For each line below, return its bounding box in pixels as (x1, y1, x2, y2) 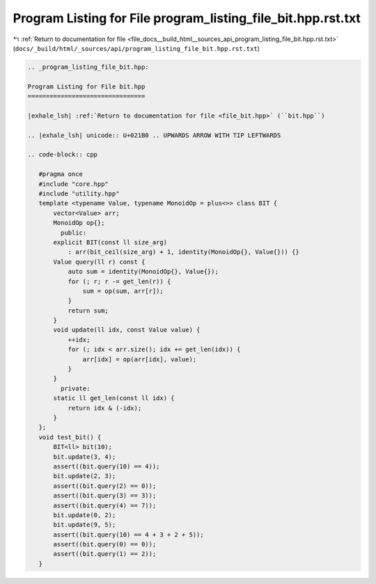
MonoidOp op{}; (53, 219, 105, 227)
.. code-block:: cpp (27, 150, 97, 159)
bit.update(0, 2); (53, 511, 116, 519)
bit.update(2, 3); (53, 472, 116, 480)
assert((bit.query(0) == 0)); (53, 540, 157, 549)
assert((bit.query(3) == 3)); (53, 491, 157, 500)
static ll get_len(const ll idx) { (53, 394, 175, 402)
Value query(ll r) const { (53, 258, 146, 266)
